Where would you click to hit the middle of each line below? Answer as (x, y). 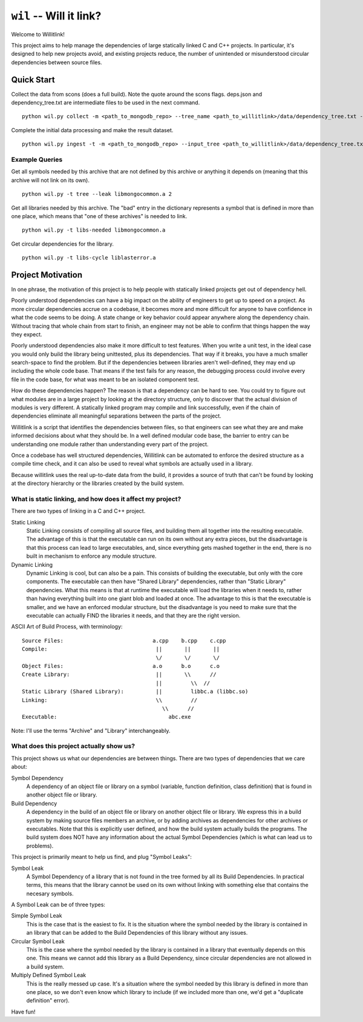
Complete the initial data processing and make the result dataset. (92, 130)
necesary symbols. (50, 893)
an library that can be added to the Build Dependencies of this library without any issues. (137, 933)
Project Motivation (47, 275)
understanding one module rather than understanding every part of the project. (110, 444)
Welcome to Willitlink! (38, 34)
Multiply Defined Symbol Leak (49, 975)
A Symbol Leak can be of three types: (58, 905)
